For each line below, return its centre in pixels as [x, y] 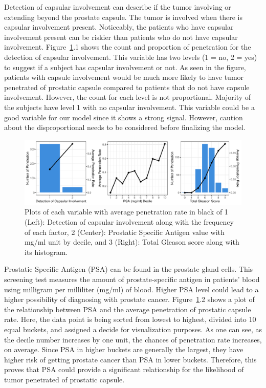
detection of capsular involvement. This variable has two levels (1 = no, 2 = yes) [131, 57]
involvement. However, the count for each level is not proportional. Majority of [128, 97]
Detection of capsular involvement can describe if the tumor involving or [118, 7]
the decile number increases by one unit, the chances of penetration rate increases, [133, 339]
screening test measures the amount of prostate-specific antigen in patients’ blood [132, 279]
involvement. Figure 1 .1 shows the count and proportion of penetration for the [128, 47]
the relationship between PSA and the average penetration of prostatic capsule [128, 309]
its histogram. [46, 252]
